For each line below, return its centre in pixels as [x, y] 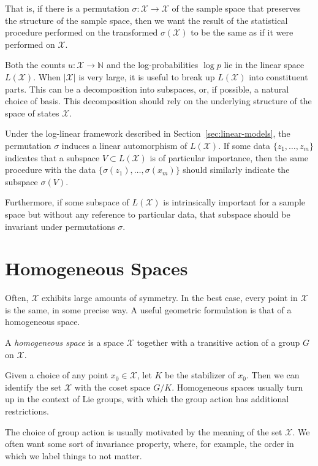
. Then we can [273, 375]
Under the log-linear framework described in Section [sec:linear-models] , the [148, 133]
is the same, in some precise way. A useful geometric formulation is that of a [148, 309]
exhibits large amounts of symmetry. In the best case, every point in [170, 298]
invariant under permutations [60, 226]
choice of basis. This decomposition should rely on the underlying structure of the [158, 101]
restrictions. [27, 411]
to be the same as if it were [242, 32]
